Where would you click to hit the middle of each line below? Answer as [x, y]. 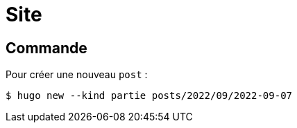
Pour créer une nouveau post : [77, 75]
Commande [46, 48]
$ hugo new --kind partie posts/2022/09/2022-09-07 [149, 96]
